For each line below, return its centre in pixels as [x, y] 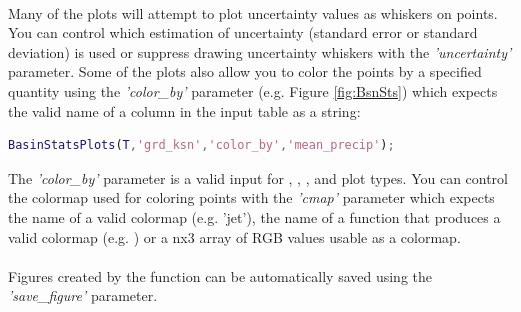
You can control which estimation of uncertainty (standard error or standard [243, 32]
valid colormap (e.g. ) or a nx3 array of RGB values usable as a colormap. [234, 236]
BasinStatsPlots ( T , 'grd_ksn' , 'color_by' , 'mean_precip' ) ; [201, 145]
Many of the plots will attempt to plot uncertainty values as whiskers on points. [253, 12]
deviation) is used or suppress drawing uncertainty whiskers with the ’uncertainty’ [260, 51]
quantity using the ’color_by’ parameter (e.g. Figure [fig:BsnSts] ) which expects [253, 90]
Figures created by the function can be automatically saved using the [220, 275]
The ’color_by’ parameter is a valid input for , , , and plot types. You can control [258, 177]
